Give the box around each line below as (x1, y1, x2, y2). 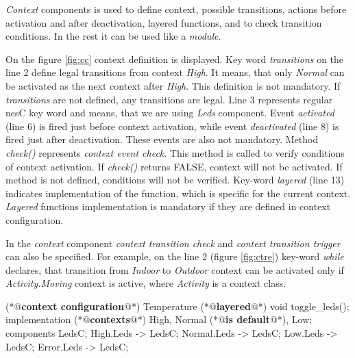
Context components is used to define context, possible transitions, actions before (5, 2, 347, 16)
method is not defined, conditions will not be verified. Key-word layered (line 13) (5, 172, 345, 187)
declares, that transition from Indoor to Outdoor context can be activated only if (5, 262, 344, 277)
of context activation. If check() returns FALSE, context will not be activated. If (5, 159, 343, 173)
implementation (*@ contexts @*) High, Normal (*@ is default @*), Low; (5, 312, 313, 327)
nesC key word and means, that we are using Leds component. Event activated (5, 105, 334, 120)
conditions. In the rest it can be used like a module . (5, 29, 221, 43)
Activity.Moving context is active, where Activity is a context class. (5, 276, 286, 290)
